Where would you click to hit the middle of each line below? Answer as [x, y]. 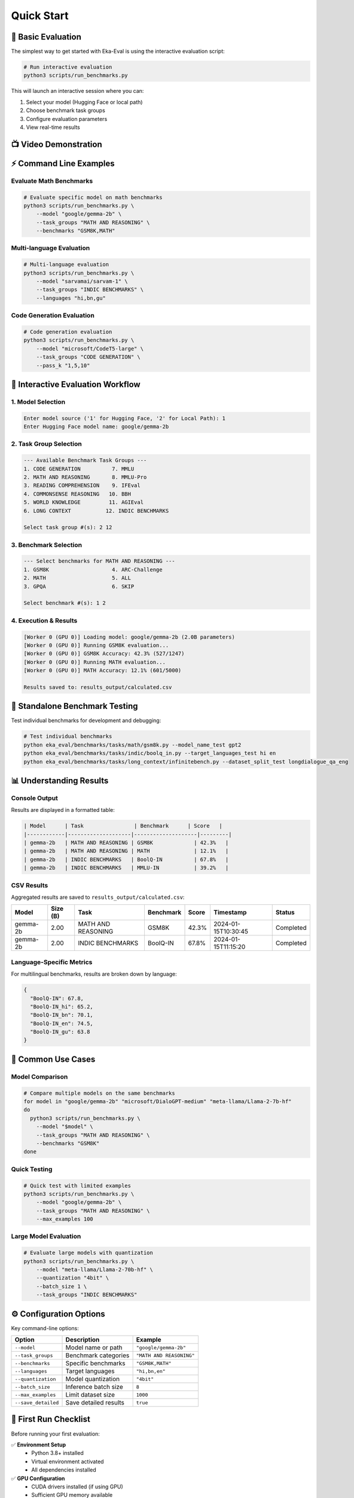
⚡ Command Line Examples [63, 163]
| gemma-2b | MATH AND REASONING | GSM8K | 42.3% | [126, 843]
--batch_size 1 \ [62, 1286]
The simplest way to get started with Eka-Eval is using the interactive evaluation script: [118, 52]
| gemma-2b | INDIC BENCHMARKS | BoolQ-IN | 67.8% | [126, 859]
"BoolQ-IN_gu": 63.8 [60, 1032]
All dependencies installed [64, 1470]
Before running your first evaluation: [55, 1434]
